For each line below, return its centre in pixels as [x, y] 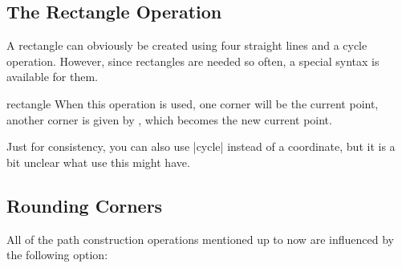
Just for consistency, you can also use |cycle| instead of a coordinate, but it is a [201, 146]
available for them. [52, 77]
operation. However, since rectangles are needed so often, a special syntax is [193, 61]
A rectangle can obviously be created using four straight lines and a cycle [187, 45]
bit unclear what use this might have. [98, 162]
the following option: [57, 255]
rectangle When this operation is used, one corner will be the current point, [193, 103]
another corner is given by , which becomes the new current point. [169, 119]
